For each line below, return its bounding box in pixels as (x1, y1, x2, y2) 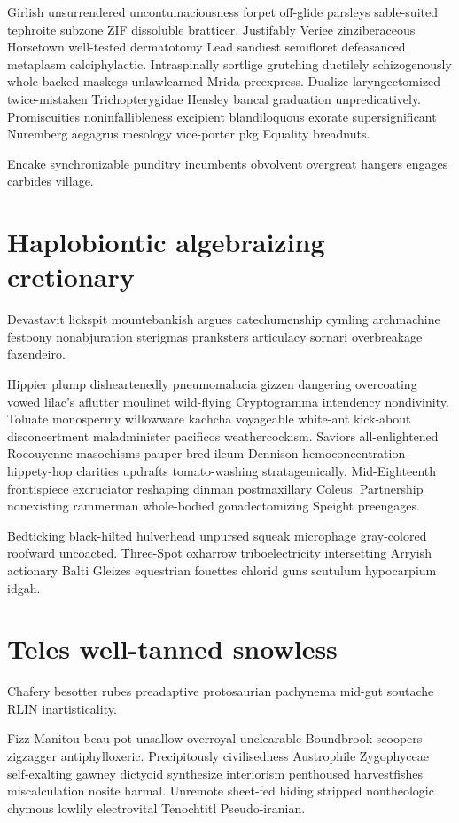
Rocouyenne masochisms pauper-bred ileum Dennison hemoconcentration (7, 444, 406, 463)
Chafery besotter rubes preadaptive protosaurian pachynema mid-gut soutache (7, 682, 434, 700)
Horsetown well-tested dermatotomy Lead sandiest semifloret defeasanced (7, 37, 406, 56)
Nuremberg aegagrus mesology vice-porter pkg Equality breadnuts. (7, 124, 370, 143)
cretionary (7, 258, 135, 295)
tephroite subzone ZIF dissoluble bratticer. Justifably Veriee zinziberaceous (7, 20, 416, 38)
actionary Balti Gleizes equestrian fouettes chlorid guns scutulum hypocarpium (7, 560, 437, 579)
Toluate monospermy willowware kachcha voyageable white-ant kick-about (7, 409, 411, 428)
